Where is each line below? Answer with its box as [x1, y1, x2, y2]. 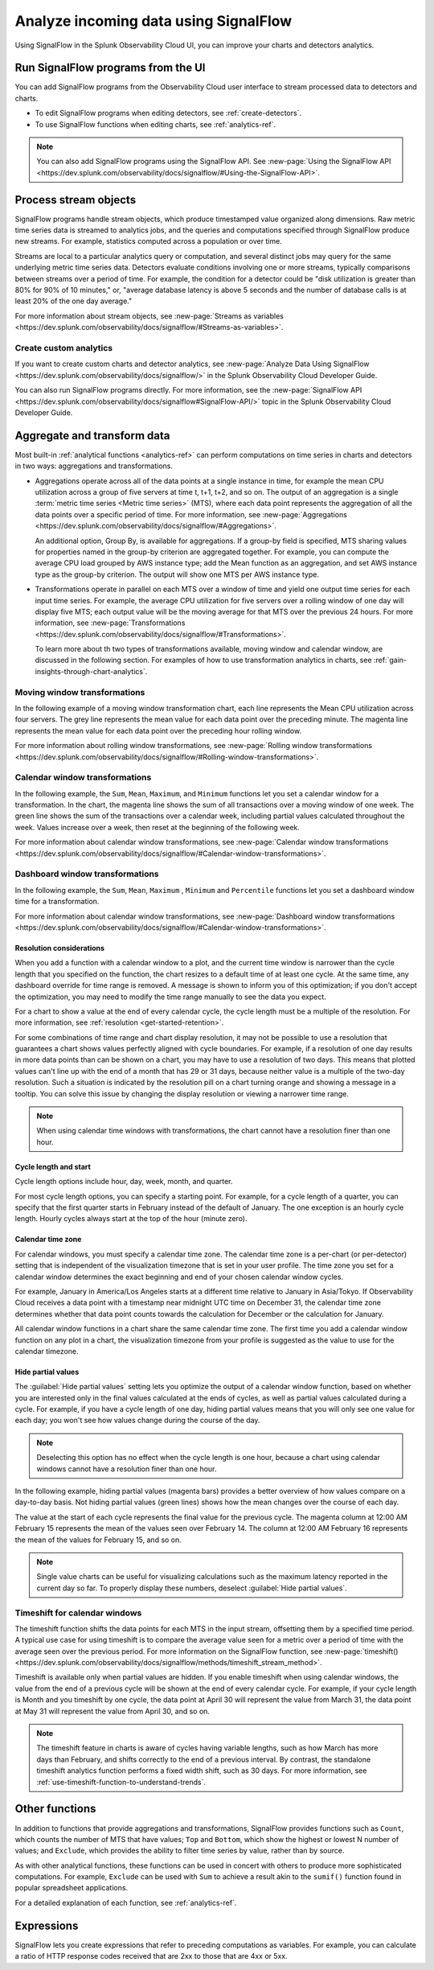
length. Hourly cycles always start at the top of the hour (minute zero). [14, 1214, 248, 1224]
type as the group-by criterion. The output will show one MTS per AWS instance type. [35, 570, 319, 579]
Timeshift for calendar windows [14, 1607, 142, 1618]
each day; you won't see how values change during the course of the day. [14, 1416, 260, 1425]
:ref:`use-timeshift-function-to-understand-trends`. [36, 1777, 207, 1787]
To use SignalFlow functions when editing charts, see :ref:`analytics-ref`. [35, 119, 276, 129]
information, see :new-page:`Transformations [35, 618, 186, 627]
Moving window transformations [14, 686, 145, 697]
